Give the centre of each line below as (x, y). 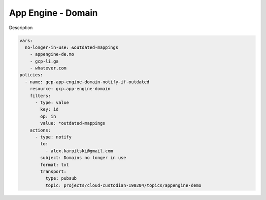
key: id (50, 109)
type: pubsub (61, 178)
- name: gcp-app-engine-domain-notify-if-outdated (87, 82)
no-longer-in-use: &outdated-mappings (71, 47)
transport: (53, 171)
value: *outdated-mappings (73, 123)
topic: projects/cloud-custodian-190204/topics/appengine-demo (123, 185)
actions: (40, 130)
